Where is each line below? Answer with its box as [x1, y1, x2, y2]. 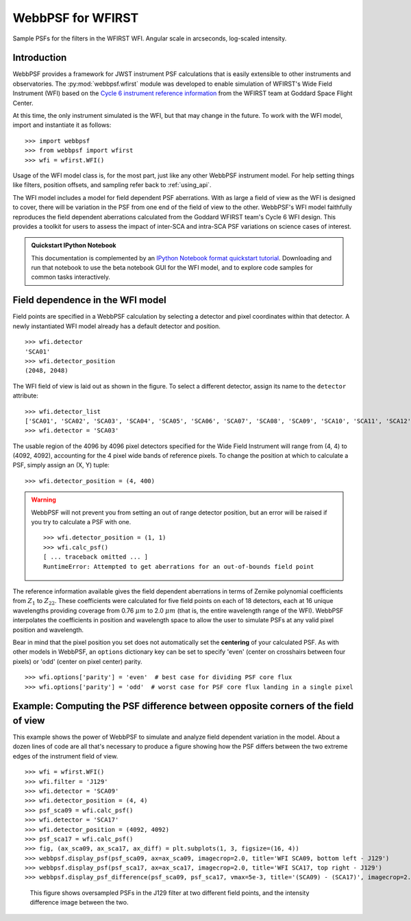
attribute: [12, 391, 39, 400]
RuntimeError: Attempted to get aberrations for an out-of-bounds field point [43, 563, 314, 570]
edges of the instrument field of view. [12, 752, 119, 760]
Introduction [12, 52, 67, 64]
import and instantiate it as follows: [12, 121, 112, 130]
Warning [31, 495, 56, 504]
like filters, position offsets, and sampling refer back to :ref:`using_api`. [12, 181, 212, 189]
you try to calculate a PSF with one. [31, 518, 132, 526]
